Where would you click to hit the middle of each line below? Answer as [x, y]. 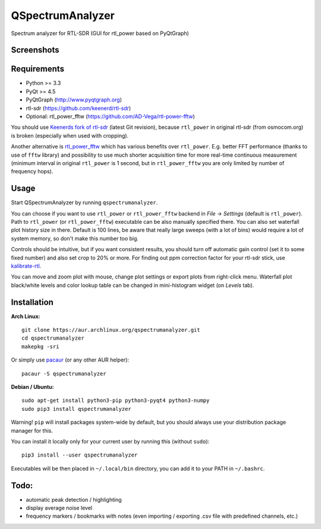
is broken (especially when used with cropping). [70, 135]
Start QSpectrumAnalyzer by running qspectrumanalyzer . [84, 202]
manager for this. [32, 430]
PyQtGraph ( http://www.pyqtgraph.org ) [74, 100]
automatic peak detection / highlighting [74, 499]
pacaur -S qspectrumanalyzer [64, 373]
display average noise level [59, 508]
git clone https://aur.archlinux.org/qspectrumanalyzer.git [111, 330]
